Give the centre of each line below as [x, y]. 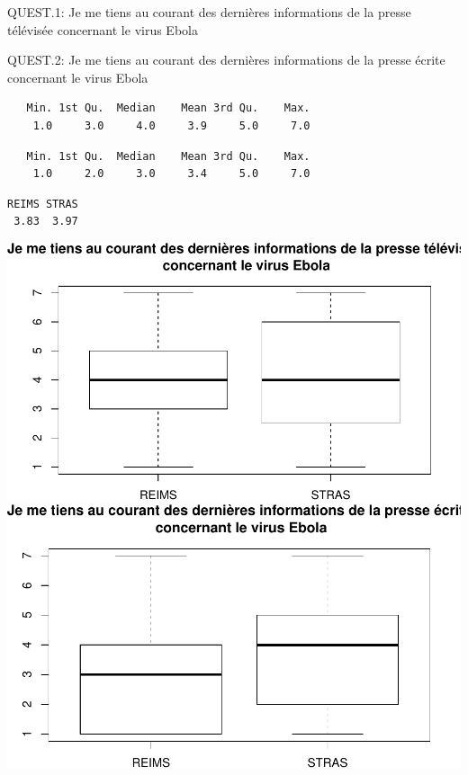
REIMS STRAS [43, 204]
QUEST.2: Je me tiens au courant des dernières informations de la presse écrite [226, 60]
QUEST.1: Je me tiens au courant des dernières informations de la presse [209, 12]
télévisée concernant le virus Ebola [103, 29]
